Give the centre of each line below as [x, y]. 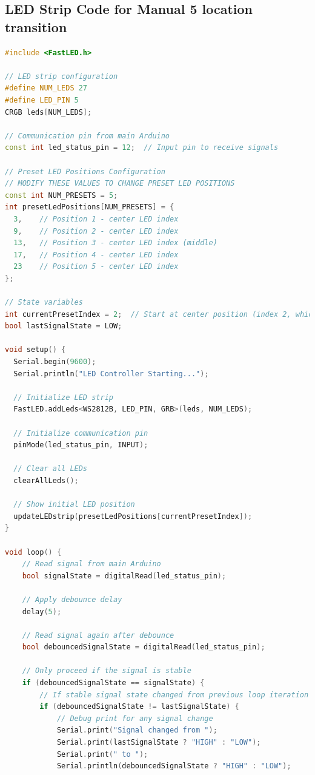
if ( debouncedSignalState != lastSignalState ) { [139, 707]
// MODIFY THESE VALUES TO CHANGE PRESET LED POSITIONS [120, 184]
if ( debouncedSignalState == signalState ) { [113, 683]
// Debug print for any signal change [135, 718]
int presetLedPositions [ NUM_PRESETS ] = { [90, 207]
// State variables [44, 303]
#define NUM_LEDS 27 [46, 88]
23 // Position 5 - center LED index [96, 267]
